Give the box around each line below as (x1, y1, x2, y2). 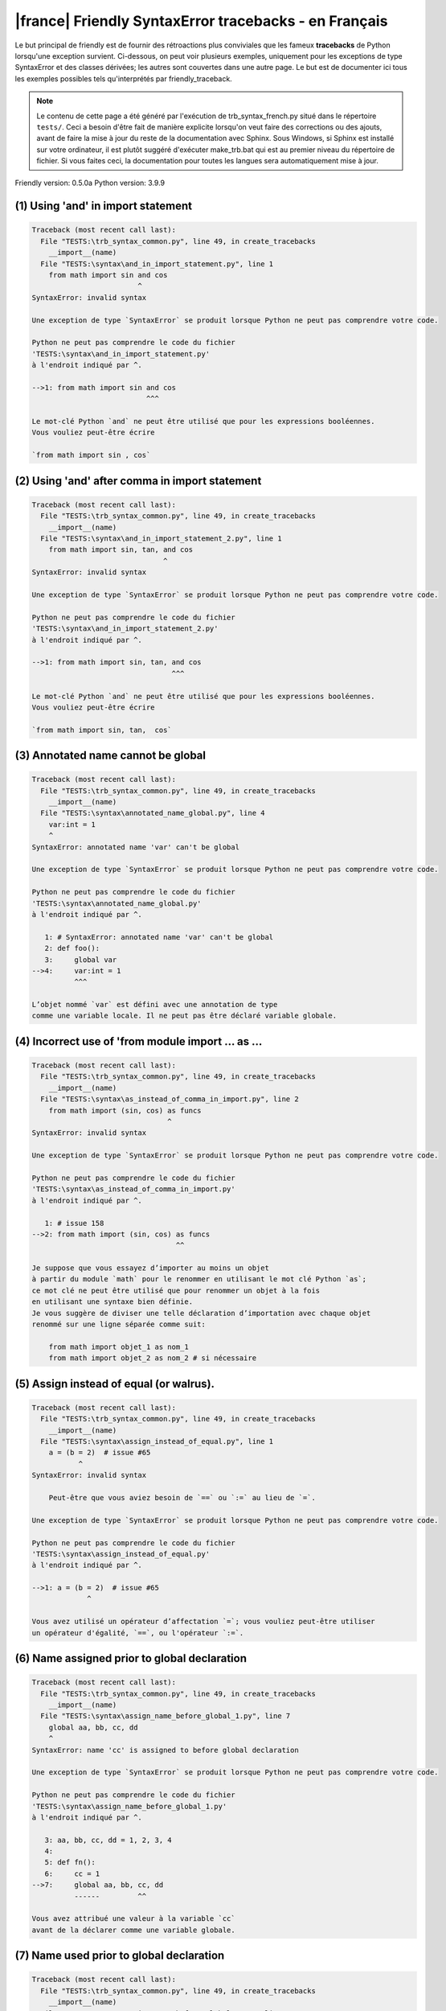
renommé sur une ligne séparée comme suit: (31, 1320, 207, 1329)
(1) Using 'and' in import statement (14, 199, 193, 213)
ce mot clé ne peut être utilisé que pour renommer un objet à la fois (31, 1285, 321, 1295)
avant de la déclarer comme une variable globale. (31, 1925, 236, 1935)
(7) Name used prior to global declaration (14, 1949, 225, 1963)
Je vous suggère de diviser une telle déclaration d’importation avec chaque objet (31, 1308, 371, 1318)
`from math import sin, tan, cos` (31, 725, 172, 734)
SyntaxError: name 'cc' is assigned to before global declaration (31, 1746, 299, 1754)
